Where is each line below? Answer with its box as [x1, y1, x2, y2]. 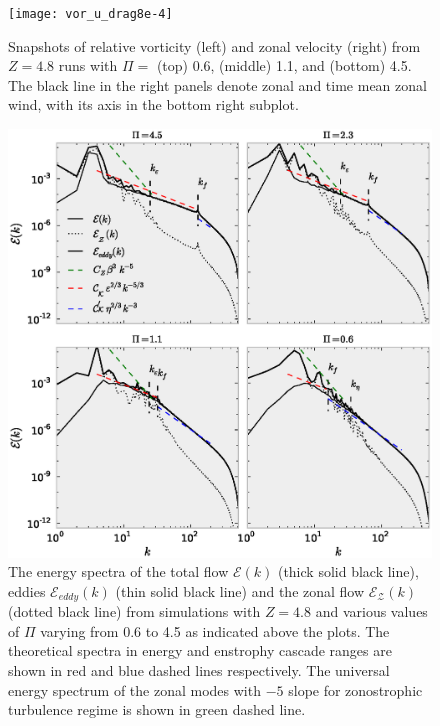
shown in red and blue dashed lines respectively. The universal [8, 660, 390, 681]
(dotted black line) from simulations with [8, 601, 261, 622]
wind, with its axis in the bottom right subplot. [8, 94, 299, 115]
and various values [315, 601, 428, 622]
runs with [58, 55, 118, 76]
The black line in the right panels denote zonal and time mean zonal [8, 74, 427, 95]
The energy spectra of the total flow [8, 561, 229, 582]
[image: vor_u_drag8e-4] [8, 7, 173, 21]
